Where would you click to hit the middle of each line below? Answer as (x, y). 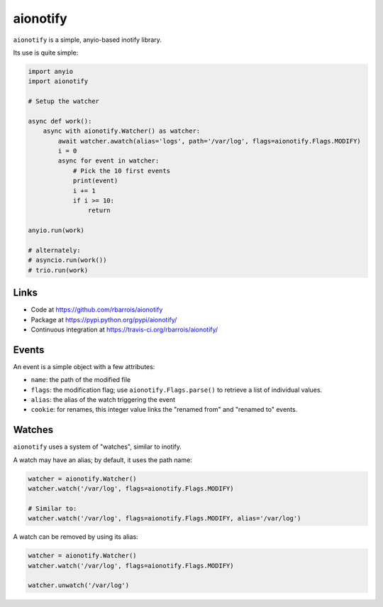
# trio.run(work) (58, 270)
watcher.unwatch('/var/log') (79, 585)
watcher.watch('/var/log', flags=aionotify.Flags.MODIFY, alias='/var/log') (165, 519)
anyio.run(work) (56, 230)
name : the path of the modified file (81, 380)
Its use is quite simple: (46, 53)
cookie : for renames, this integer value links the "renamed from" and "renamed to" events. (164, 410)
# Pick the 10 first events (121, 171)
